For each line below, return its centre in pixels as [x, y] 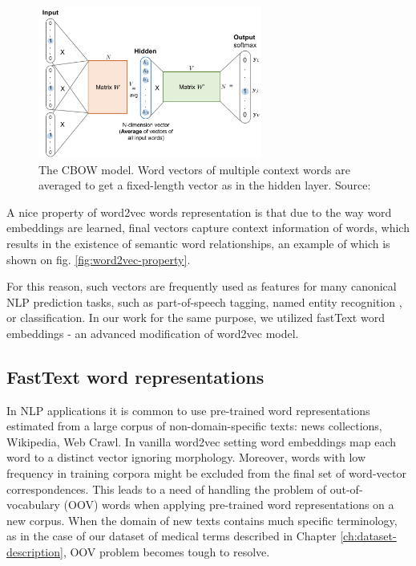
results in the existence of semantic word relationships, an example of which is [198, 243]
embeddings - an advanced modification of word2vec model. [153, 333]
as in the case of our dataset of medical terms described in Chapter [172, 536]
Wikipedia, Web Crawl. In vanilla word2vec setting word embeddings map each [201, 441]
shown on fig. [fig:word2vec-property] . [99, 259]
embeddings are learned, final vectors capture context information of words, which [208, 228]
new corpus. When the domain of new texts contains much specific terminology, [202, 520]
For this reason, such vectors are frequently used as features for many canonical [202, 286]
